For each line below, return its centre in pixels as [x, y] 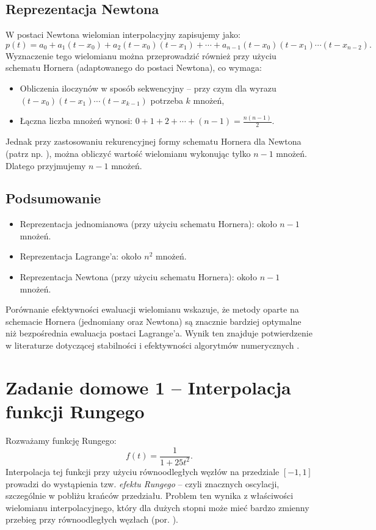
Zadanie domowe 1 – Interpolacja [148, 387]
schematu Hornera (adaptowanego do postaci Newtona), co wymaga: [134, 67]
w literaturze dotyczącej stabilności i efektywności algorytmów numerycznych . [153, 345]
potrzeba [167, 100]
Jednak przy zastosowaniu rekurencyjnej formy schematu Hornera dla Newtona [154, 141]
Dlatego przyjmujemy [46, 165]
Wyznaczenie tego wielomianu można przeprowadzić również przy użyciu [141, 55]
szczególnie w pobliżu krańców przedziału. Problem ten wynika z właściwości [150, 496]
